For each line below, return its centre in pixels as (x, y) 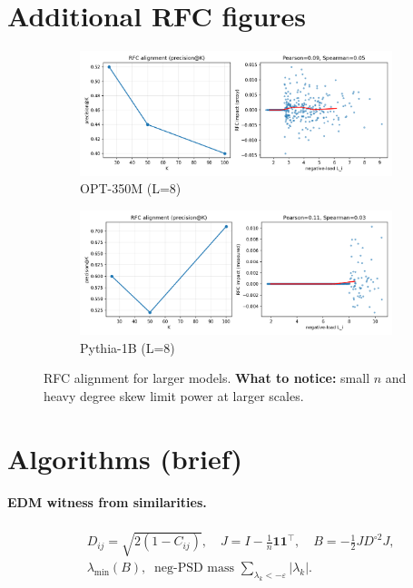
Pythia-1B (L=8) (128, 347)
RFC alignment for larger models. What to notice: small (207, 378)
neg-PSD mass (195, 568)
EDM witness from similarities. (107, 502)
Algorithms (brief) (125, 458)
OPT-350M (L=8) (131, 188)
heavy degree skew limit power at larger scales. (174, 395)
